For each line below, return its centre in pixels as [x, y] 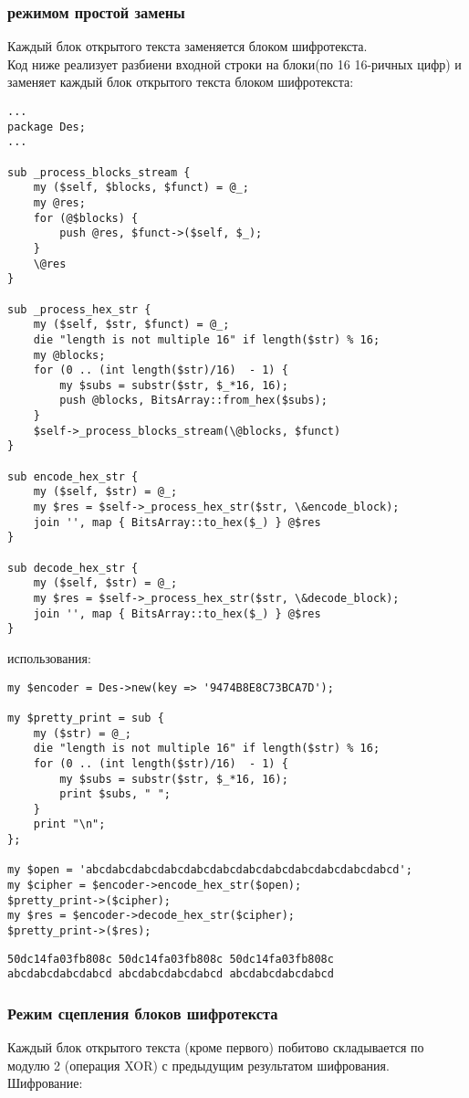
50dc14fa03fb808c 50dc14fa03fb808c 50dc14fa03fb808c [171, 959]
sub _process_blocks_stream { [99, 172]
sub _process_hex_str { [79, 309]
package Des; [47, 127]
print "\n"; [69, 824]
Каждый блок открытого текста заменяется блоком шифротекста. [188, 46]
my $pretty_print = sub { [86, 718]
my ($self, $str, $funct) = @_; [131, 325]
